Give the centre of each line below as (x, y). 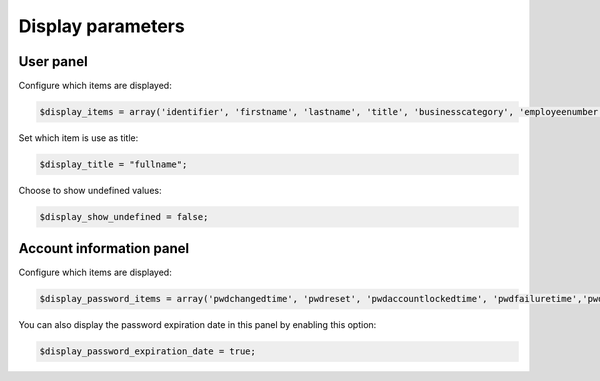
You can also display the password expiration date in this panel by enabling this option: (197, 325)
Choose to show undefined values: (90, 190)
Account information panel (104, 248)
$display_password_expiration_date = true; (148, 351)
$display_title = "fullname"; (113, 164)
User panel (53, 61)
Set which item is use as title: (78, 138)
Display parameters (101, 26)
